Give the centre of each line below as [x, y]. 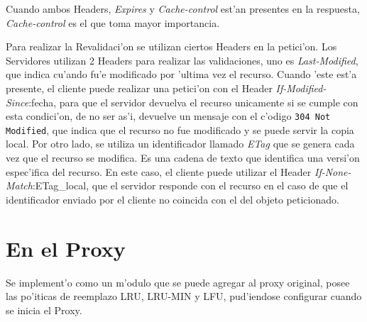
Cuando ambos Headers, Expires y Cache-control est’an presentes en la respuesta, [183, 9]
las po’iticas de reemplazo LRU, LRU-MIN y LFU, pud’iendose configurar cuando [184, 296]
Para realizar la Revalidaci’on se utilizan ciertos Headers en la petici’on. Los [171, 46]
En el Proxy [66, 248]
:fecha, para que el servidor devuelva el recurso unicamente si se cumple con [193, 102]
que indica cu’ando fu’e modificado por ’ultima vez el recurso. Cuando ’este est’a [181, 74]
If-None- [333, 171]
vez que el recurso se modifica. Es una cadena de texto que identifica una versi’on [183, 158]
